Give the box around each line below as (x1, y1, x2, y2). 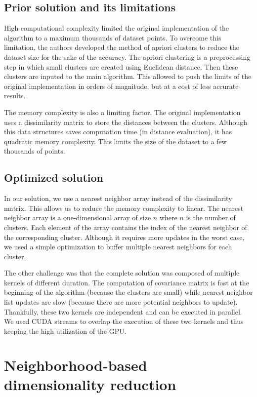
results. (4, 90, 26, 101)
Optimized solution (4, 170, 104, 185)
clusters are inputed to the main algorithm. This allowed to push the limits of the (4, 71, 252, 81)
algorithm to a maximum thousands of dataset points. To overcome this (4, 32, 221, 42)
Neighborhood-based (4, 355, 147, 375)
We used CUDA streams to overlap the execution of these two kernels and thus (4, 316, 244, 326)
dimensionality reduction (4, 374, 176, 394)
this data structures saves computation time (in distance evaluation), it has (4, 126, 232, 137)
